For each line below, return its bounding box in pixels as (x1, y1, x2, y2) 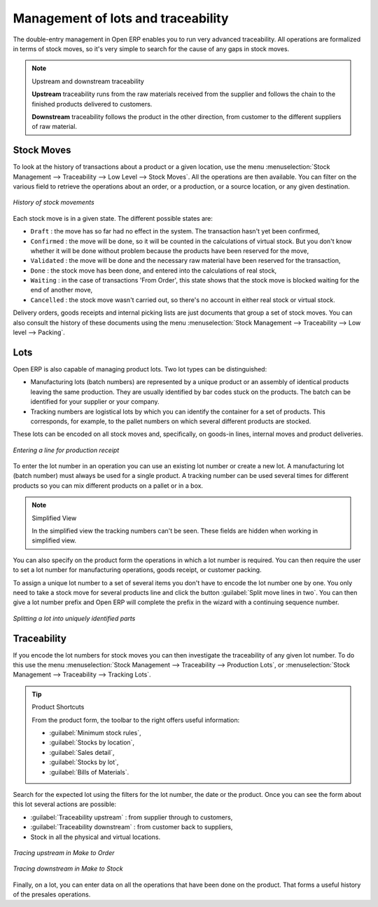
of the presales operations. (13, 890, 91, 899)
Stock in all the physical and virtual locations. (30, 833, 161, 841)
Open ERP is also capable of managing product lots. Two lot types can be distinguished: (13, 364, 267, 373)
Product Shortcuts (31, 703, 85, 711)
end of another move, (30, 286, 93, 294)
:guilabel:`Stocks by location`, (49, 738, 135, 746)
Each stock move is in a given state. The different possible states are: (13, 214, 213, 222)
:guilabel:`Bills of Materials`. (49, 768, 129, 776)
